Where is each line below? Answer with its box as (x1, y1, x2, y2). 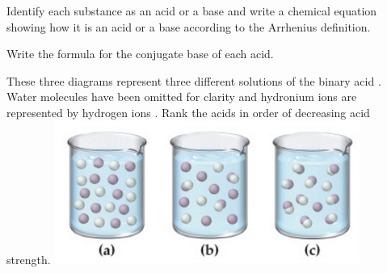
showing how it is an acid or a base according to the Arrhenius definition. (6, 18, 371, 35)
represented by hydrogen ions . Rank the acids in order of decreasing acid (6, 103, 370, 120)
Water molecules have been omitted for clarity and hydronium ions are (6, 88, 357, 105)
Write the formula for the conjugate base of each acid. (6, 45, 274, 62)
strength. (6, 250, 51, 267)
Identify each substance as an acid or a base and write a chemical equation (6, 2, 377, 19)
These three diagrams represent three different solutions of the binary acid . (6, 72, 381, 89)
